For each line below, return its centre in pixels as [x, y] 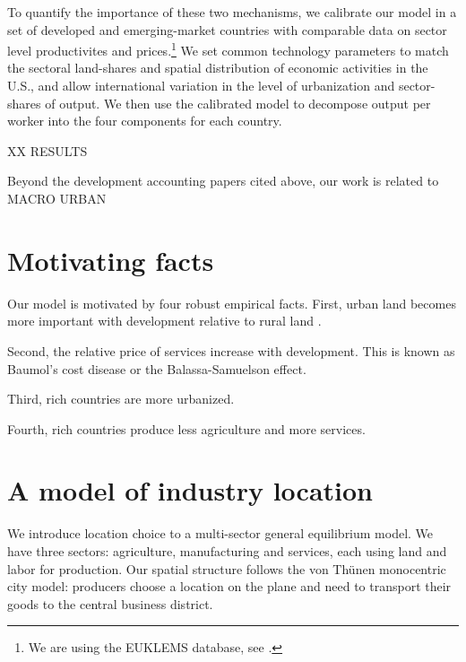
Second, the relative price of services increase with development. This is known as [231, 350]
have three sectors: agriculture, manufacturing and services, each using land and [227, 551]
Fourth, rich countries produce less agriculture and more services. [186, 428]
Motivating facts [111, 260]
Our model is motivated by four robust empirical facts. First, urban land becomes [232, 303]
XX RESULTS [47, 150]
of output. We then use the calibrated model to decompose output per [238, 103]
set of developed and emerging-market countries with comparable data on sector [227, 29]
